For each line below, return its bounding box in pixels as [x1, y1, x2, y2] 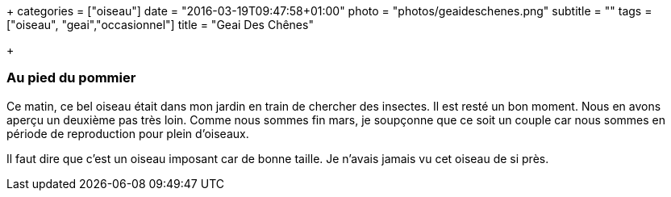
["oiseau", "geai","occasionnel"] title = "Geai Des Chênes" [6, 18, 314, 31]
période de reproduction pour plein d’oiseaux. [6, 126, 249, 140]
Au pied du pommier [6, 69, 136, 86]
